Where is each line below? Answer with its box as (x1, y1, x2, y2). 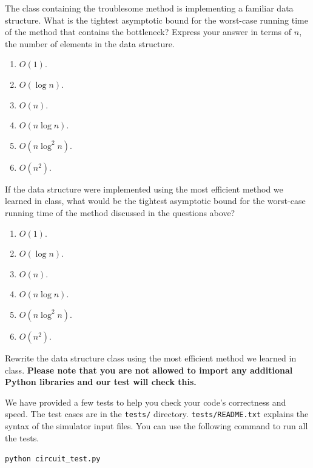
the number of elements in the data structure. (5, 37, 175, 50)
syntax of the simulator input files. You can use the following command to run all (5, 419, 308, 432)
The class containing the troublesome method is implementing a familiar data (5, 2, 294, 14)
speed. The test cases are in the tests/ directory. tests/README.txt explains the (5, 407, 309, 420)
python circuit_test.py (5, 455, 101, 464)
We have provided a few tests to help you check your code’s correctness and (5, 395, 286, 408)
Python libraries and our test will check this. (5, 375, 197, 388)
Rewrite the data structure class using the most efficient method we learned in (5, 351, 297, 364)
